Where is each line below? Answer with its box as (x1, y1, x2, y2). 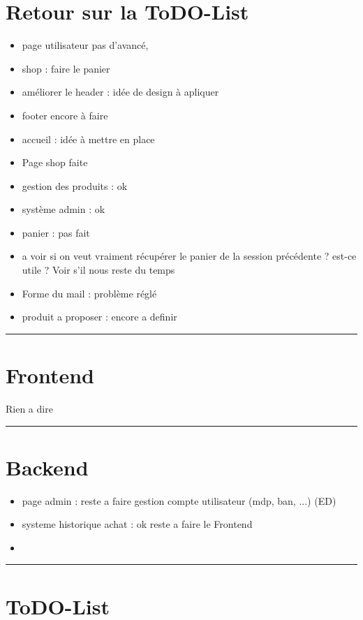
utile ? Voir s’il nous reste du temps (22, 263, 175, 277)
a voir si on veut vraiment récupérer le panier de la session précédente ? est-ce (22, 249, 357, 263)
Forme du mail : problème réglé (22, 286, 157, 300)
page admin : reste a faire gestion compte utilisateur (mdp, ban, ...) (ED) (22, 493, 336, 508)
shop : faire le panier (22, 61, 110, 75)
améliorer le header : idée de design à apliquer (22, 84, 219, 99)
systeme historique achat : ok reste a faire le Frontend (22, 517, 253, 531)
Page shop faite (22, 155, 88, 170)
